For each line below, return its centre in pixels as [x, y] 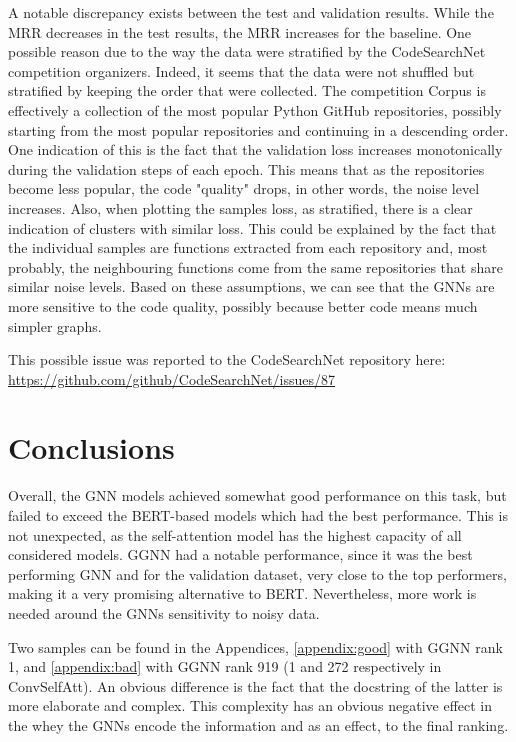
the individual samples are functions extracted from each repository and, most [248, 247]
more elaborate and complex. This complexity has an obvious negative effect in [250, 705]
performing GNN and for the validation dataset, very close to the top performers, [257, 573]
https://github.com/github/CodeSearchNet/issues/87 [172, 378]
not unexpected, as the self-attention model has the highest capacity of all [235, 534]
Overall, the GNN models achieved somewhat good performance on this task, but [257, 495]
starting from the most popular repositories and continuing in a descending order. [258, 129]
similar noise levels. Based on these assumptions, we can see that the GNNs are [251, 286]
